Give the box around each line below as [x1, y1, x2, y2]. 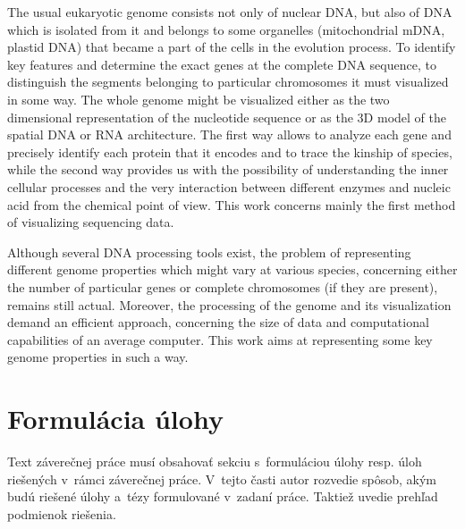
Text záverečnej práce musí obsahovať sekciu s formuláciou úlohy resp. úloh [7, 452, 422, 470]
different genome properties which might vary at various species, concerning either [7, 260, 458, 279]
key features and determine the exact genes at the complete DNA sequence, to [7, 55, 436, 73]
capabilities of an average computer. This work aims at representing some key [7, 330, 433, 348]
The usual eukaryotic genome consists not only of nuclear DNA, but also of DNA [7, 3, 452, 21]
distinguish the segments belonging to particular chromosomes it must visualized [7, 72, 449, 91]
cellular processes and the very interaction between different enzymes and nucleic [7, 177, 451, 196]
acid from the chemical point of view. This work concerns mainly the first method [7, 195, 456, 214]
